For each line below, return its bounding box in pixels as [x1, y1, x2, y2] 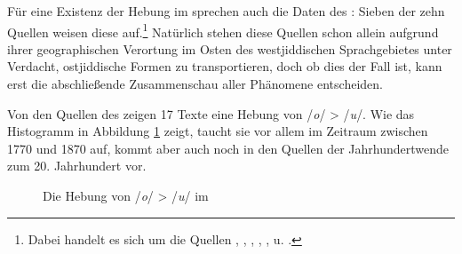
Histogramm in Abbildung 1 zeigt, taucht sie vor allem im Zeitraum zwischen [7, 122, 428, 140]
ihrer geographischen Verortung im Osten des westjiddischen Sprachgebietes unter [7, 39, 452, 58]
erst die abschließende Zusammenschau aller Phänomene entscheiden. [7, 75, 383, 93]
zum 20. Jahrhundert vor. [7, 156, 147, 175]
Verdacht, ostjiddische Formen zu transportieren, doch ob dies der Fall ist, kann [7, 57, 442, 75]
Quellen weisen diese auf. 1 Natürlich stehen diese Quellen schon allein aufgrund [7, 20, 439, 41]
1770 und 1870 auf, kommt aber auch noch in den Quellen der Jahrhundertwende [7, 139, 449, 157]
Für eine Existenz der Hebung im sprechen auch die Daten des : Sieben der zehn [7, 2, 445, 20]
